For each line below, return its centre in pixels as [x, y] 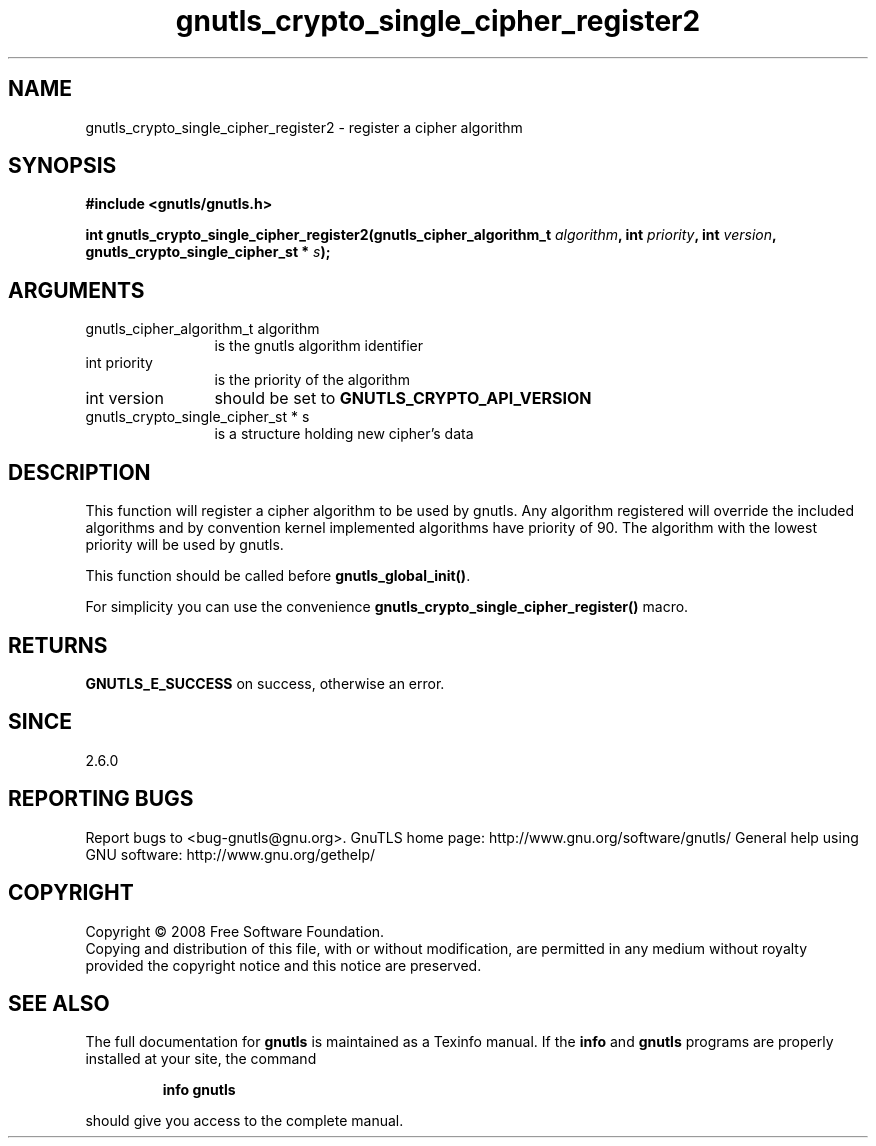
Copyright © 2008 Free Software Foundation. [235, 931]
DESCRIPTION [79, 472]
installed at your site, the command [201, 1059]
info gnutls [199, 1090]
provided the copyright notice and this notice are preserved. [283, 965]
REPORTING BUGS [101, 799]
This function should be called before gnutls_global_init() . [278, 576]
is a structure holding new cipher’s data [344, 434]
